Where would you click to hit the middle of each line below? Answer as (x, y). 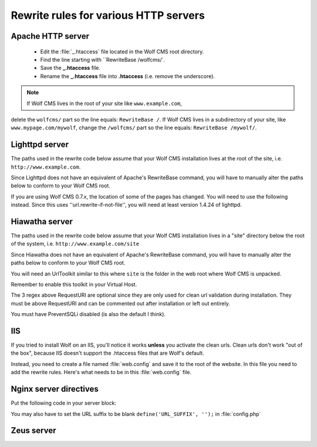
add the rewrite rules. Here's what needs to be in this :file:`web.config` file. (101, 372)
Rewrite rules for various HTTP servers (108, 15)
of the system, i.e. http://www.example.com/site (75, 244)
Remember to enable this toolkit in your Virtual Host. (74, 284)
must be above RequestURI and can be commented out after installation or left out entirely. (120, 303)
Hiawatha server (42, 221)
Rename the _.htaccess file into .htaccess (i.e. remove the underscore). (128, 76)
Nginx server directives (55, 389)
